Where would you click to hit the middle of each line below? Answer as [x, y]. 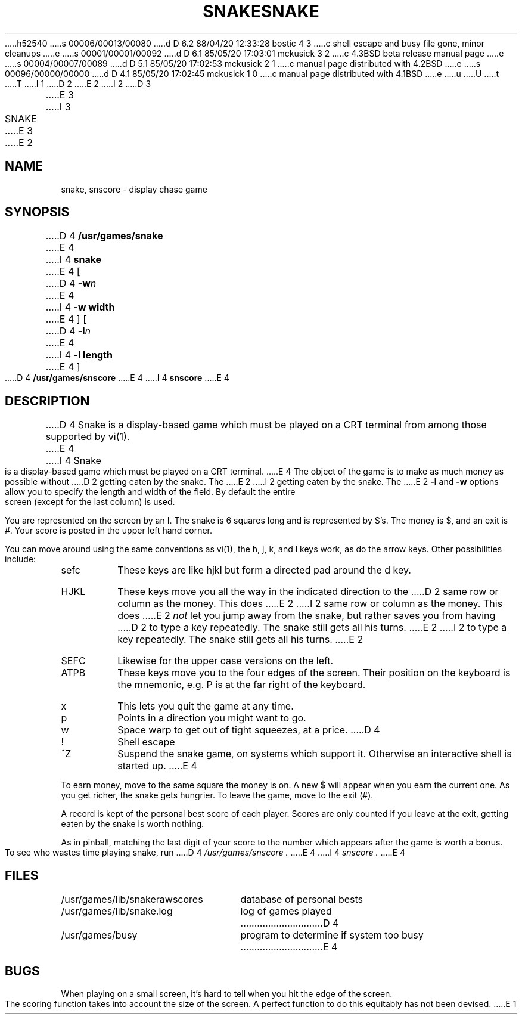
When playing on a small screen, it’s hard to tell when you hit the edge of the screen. [227, 993]
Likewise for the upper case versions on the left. [226, 661]
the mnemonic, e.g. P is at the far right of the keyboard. [242, 685]
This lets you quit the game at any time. [206, 706]
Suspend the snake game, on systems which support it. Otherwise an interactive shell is [315, 754]
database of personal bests [302, 899]
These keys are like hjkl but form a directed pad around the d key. [264, 570]
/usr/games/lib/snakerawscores [132, 899]
